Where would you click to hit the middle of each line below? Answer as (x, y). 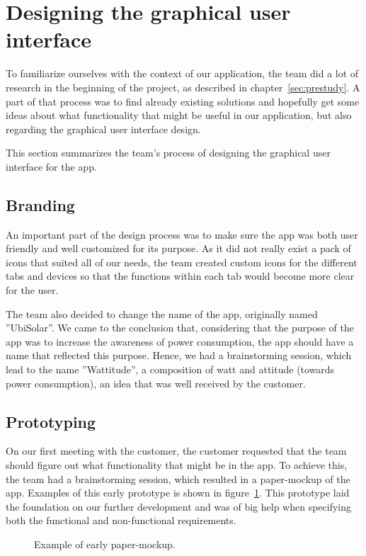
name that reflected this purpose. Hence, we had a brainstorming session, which (179, 355)
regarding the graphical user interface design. (103, 129)
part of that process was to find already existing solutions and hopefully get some (183, 101)
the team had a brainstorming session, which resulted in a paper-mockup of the (178, 478)
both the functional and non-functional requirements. (121, 520)
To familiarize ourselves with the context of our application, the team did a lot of (182, 73)
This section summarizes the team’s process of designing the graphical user (168, 153)
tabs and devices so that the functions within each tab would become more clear (180, 276)
